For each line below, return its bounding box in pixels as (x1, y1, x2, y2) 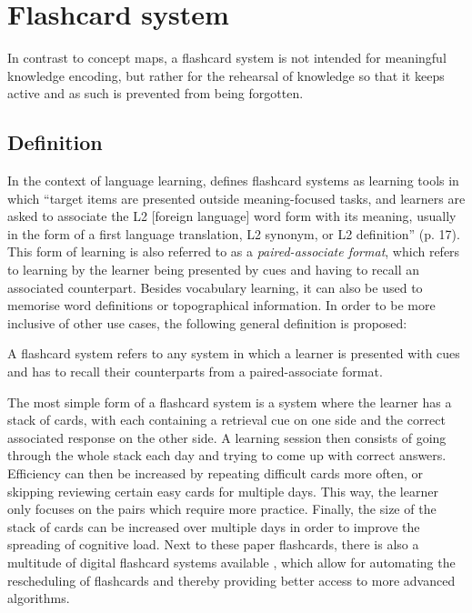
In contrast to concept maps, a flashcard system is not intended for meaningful (7, 48, 447, 67)
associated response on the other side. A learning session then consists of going (7, 427, 447, 447)
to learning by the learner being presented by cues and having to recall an (7, 260, 420, 279)
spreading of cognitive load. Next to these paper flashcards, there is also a (7, 535, 419, 554)
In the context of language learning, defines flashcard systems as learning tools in (7, 171, 459, 190)
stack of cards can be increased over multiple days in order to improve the (7, 517, 420, 536)
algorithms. (7, 588, 70, 608)
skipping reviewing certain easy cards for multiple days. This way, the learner (7, 481, 438, 500)
